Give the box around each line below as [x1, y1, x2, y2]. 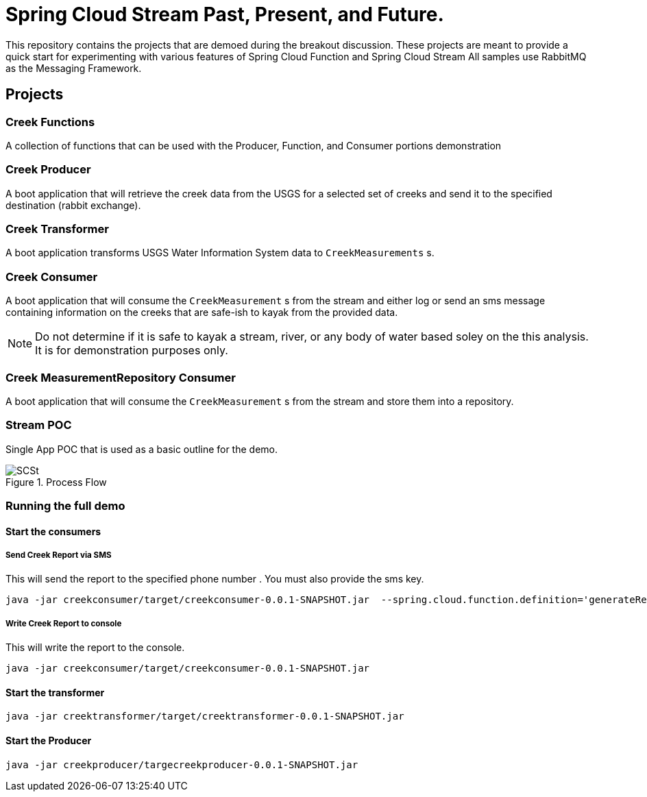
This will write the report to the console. [5, 641, 185, 654]
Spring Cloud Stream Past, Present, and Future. [5, 3, 444, 26]
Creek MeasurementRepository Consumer [5, 370, 236, 384]
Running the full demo [5, 499, 125, 513]
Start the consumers [5, 525, 101, 537]
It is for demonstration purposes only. [35, 343, 228, 358]
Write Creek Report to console [5, 618, 122, 628]
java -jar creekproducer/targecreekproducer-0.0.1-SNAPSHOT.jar [5, 759, 358, 770]
